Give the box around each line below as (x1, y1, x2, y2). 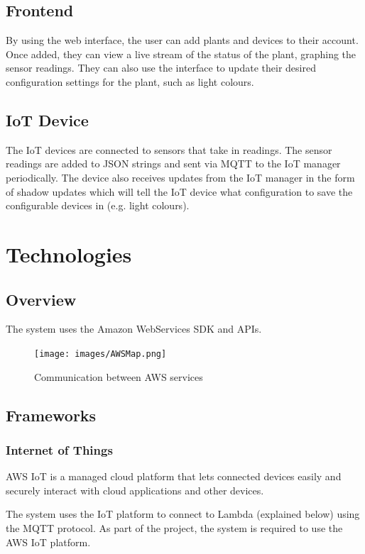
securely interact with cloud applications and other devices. (6, 482, 264, 497)
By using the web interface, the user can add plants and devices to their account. (6, 33, 359, 48)
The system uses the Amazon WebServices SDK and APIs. (6, 321, 262, 336)
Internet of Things (6, 441, 113, 458)
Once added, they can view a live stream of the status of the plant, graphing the (6, 46, 356, 61)
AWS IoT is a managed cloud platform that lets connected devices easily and (6, 469, 342, 484)
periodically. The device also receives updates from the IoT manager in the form (6, 170, 355, 184)
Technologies (6, 239, 132, 268)
